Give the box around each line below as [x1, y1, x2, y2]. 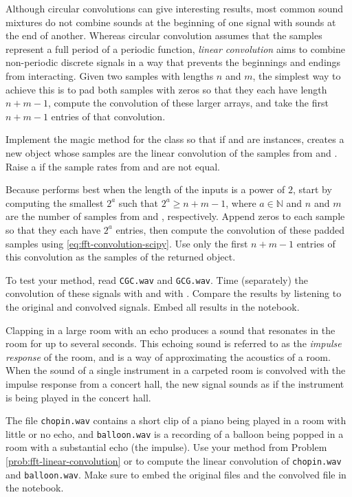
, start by [292, 182, 332, 197]
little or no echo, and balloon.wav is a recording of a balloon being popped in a [5, 426, 344, 441]
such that [118, 195, 159, 210]
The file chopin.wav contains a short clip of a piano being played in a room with [5, 413, 346, 428]
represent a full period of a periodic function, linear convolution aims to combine [5, 41, 345, 56]
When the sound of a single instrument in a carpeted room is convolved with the [5, 363, 346, 377]
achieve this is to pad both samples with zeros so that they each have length [5, 82, 327, 96]
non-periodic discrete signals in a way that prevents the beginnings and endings [5, 55, 341, 69]
